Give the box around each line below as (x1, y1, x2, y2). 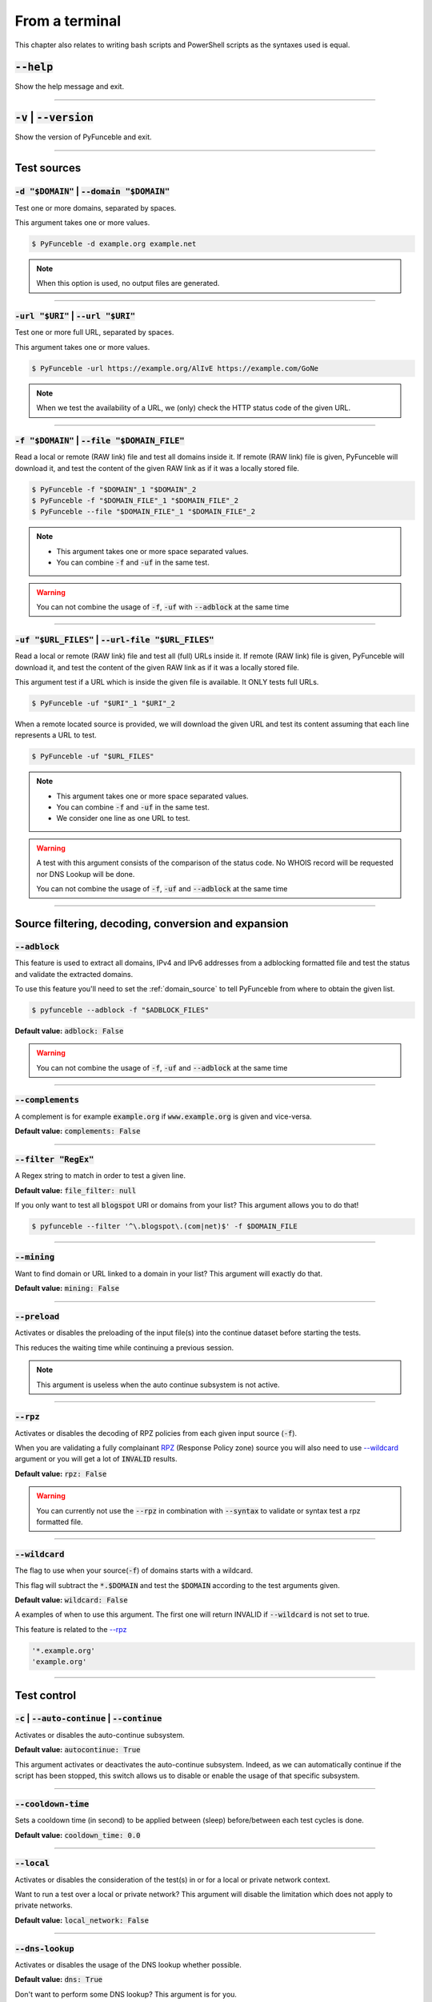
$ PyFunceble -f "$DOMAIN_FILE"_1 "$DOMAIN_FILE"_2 (31, 496, 239, 505)
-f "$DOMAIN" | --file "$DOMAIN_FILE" (14, 435, 185, 446)
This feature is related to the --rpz (14, 1624, 127, 1634)
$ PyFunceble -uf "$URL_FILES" (31, 752, 155, 761)
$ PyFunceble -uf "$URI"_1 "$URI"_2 (31, 698, 176, 708)
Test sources (14, 161, 82, 175)
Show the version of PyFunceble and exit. (14, 132, 152, 142)
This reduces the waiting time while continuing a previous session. (14, 1342, 234, 1353)
